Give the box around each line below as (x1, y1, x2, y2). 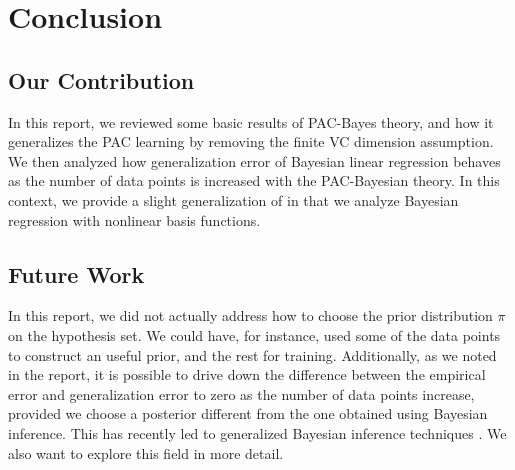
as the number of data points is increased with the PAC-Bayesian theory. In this (8, 170, 500, 191)
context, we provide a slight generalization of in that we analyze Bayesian (8, 189, 459, 210)
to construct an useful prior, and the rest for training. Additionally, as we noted (8, 344, 497, 365)
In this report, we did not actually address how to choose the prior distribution (8, 305, 493, 326)
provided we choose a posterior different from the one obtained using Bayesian (8, 403, 488, 424)
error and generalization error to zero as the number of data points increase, (8, 383, 475, 404)
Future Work (8, 258, 145, 289)
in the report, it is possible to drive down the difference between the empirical (8, 364, 486, 385)
